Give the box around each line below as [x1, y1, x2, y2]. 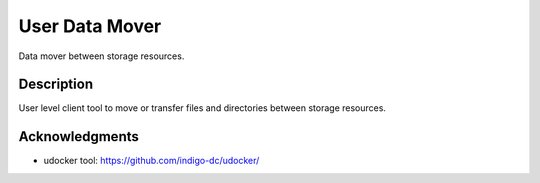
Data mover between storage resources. [18, 50, 185, 62]
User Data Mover [18, 15, 162, 37]
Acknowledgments [18, 128, 140, 145]
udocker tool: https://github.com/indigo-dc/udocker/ [43, 155, 260, 167]
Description [18, 76, 94, 93]
